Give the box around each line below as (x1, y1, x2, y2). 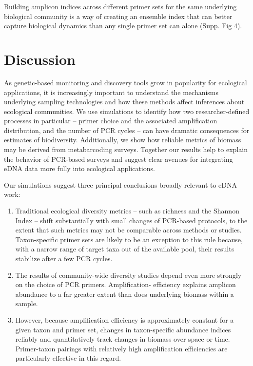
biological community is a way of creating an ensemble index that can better (4, 11, 233, 21)
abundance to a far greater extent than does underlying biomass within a (15, 289, 234, 299)
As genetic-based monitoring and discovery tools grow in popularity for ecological (4, 77, 247, 87)
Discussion (4, 49, 76, 69)
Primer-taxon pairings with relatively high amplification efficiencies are (15, 343, 228, 353)
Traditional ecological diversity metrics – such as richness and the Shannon (15, 206, 239, 216)
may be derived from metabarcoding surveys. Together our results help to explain (4, 144, 248, 154)
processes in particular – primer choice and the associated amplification (4, 116, 217, 126)
